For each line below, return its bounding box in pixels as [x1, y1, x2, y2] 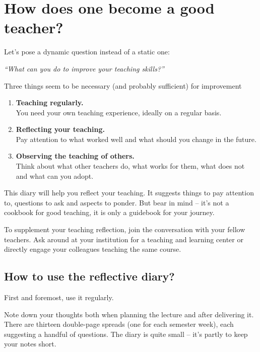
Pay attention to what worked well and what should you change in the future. [16, 133, 256, 144]
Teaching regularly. [16, 97, 84, 108]
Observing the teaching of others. [16, 151, 135, 161]
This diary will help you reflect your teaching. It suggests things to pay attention [4, 187, 254, 198]
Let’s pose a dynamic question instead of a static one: [4, 46, 170, 57]
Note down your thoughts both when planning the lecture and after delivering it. [4, 309, 254, 319]
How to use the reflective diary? [4, 268, 175, 284]
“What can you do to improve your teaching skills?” [4, 63, 164, 74]
